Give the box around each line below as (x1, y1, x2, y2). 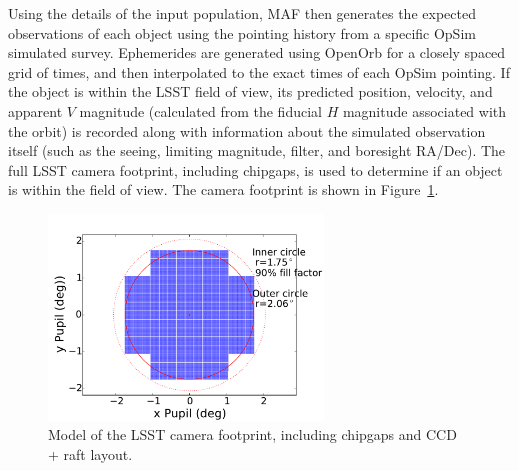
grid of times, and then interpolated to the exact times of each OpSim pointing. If (8, 61, 510, 82)
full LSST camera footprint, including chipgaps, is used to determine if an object (8, 159, 503, 180)
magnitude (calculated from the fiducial (79, 100, 322, 121)
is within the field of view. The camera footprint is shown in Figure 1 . (8, 179, 439, 200)
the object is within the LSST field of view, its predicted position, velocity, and (8, 81, 493, 102)
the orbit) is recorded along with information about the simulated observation (8, 120, 486, 141)
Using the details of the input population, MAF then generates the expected (8, 3, 476, 23)
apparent (8, 100, 63, 121)
